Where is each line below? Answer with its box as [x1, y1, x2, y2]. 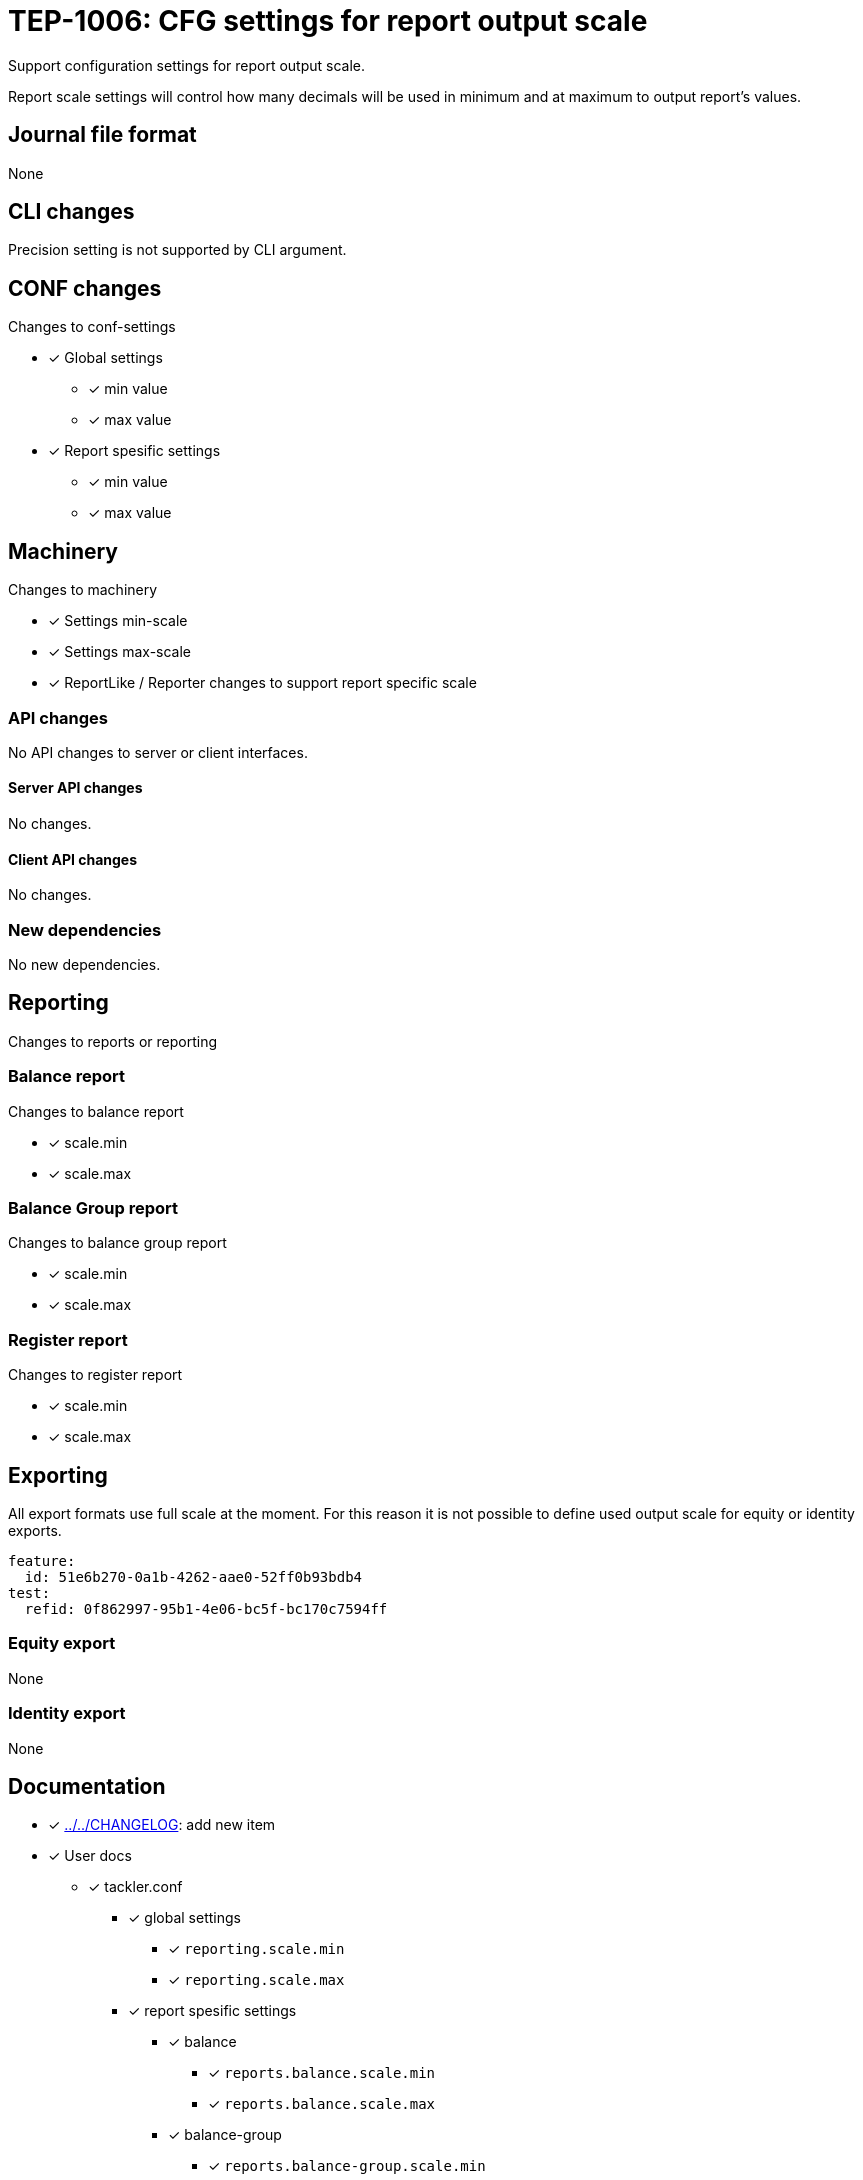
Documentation [8, 1773, 166, 1799]
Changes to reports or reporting [8, 1032, 218, 1050]
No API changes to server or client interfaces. [8, 743, 308, 761]
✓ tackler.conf [88, 1878, 183, 1896]
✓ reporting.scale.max [168, 1971, 345, 1989]
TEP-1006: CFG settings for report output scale [8, 4, 648, 38]
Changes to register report [8, 1366, 183, 1384]
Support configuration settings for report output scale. [8, 56, 366, 74]
